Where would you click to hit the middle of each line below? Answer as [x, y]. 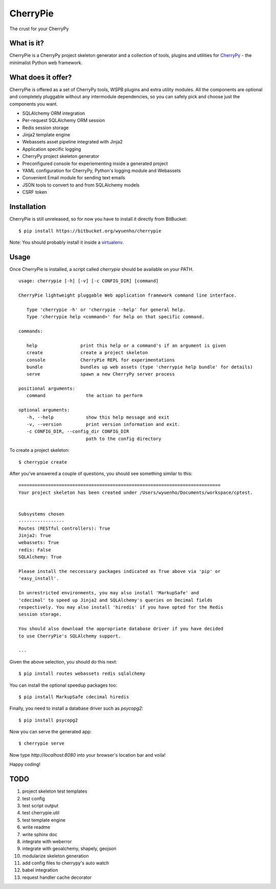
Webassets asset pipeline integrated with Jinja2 [72, 142]
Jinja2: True [35, 536]
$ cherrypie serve [42, 743]
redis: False [35, 550]
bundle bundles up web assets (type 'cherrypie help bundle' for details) [140, 367]
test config [34, 798]
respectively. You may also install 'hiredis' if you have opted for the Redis [121, 607]
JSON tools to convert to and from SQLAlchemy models [81, 185]
